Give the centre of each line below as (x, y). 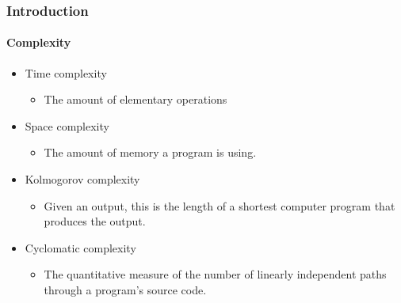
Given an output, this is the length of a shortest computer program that (220, 205)
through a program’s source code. (125, 289)
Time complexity (66, 72)
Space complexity (67, 125)
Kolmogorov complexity (82, 179)
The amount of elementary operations (136, 99)
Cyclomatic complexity (80, 247)
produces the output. (95, 221)
